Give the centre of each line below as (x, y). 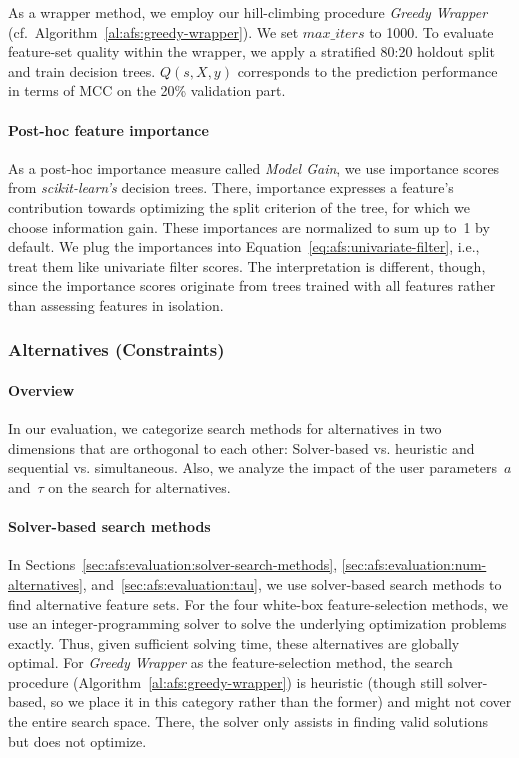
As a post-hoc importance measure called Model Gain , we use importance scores (254, 167)
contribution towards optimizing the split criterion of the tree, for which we (239, 206)
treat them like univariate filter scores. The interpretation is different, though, (247, 265)
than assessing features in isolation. (116, 304)
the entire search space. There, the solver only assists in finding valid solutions (248, 721)
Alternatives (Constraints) (116, 349)
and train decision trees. (82, 70)
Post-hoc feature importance (108, 129)
